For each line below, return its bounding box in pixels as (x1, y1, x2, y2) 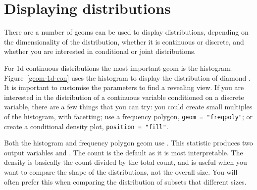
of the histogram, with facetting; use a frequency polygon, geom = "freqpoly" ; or (4, 111, 253, 121)
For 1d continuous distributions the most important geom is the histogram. (4, 62, 232, 73)
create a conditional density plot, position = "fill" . (4, 121, 168, 131)
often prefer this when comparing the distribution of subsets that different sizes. (4, 176, 247, 187)
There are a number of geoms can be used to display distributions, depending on (4, 27, 249, 37)
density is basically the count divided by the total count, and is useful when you (4, 157, 247, 167)
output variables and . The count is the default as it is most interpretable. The (4, 147, 243, 157)
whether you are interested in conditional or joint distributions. (4, 46, 196, 56)
